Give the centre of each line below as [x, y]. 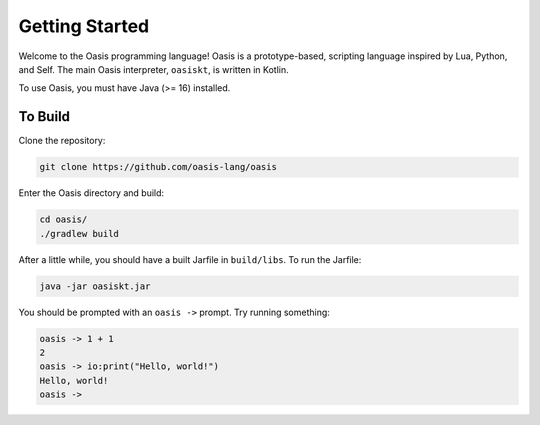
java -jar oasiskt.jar [95, 286]
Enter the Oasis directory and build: [91, 193]
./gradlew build [79, 233]
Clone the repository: [62, 141]
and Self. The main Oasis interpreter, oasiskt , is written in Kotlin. [153, 69]
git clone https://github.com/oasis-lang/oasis [158, 167]
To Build [44, 116]
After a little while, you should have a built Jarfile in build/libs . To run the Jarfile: [190, 259]
